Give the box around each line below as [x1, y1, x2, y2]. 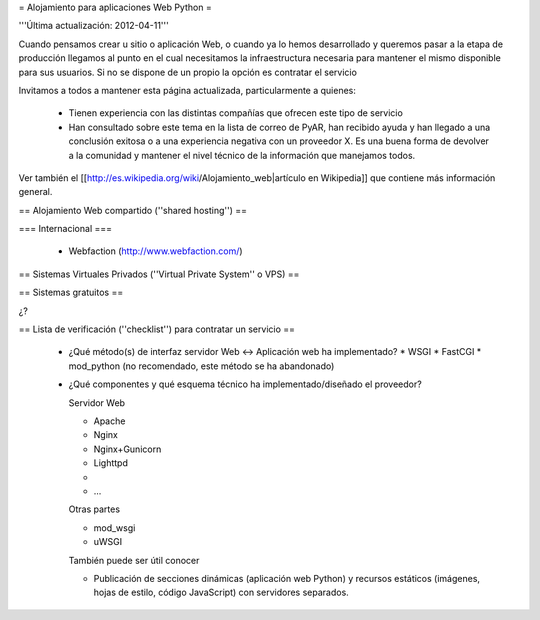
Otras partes [68, 503, 120, 515]
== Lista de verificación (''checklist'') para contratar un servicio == [18, 323, 295, 335]
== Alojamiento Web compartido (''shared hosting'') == [18, 204, 247, 216]
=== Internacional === [18, 223, 113, 235]
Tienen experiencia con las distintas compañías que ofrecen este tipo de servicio [68, 107, 404, 119]
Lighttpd [93, 457, 129, 469]
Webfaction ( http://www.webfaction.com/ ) [68, 245, 244, 257]
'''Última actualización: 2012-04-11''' [18, 20, 169, 32]
